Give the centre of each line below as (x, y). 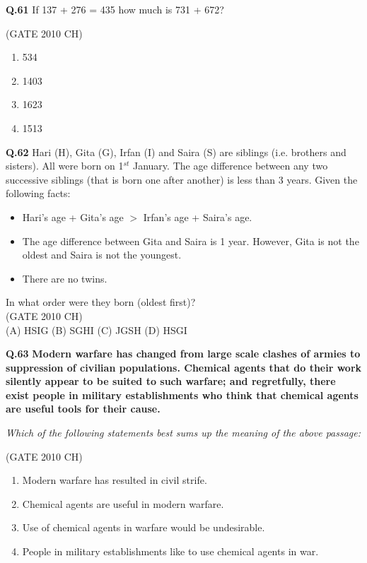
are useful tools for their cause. (83, 409)
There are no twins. (65, 278)
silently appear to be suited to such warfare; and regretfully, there (171, 381)
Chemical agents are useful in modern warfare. (123, 503)
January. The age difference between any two (230, 166)
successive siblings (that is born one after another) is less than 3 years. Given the (182, 179)
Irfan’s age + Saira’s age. (198, 217)
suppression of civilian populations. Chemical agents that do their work (184, 367)
